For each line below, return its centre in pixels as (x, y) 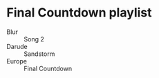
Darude (17, 46)
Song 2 (34, 39)
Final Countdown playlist (79, 13)
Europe (17, 61)
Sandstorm (39, 54)
